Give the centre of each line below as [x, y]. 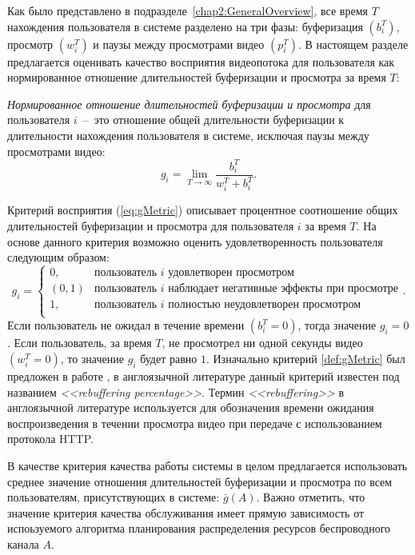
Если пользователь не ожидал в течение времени [126, 325]
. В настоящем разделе [353, 44]
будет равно [169, 359]
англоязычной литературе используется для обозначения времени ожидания [191, 407]
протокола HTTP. [50, 439]
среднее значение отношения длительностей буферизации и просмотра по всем [200, 481]
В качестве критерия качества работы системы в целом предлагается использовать [207, 466]
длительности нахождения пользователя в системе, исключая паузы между [188, 135]
